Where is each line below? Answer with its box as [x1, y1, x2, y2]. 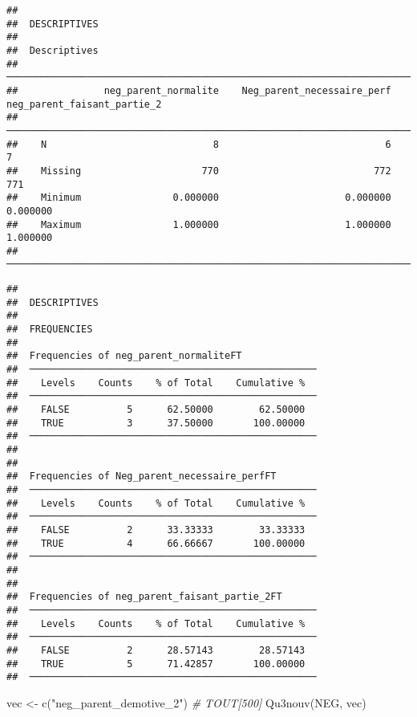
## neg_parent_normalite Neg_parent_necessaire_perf [6, 84, 391, 96]
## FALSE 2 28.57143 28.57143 [6, 644, 306, 656]
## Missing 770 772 [6, 165, 391, 177]
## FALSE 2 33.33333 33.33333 [6, 523, 306, 536]
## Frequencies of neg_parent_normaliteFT [6, 350, 242, 362]
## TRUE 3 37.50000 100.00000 [6, 417, 306, 429]
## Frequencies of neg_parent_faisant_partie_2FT [6, 591, 282, 603]
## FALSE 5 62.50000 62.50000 [6, 404, 306, 416]
